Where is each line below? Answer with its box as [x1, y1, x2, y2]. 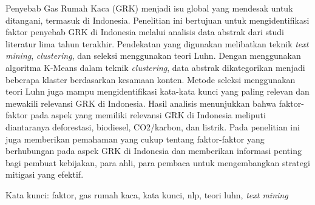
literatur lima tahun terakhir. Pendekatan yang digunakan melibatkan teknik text [5, 37, 309, 50]
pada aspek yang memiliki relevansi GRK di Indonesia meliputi [30, 109, 266, 121]
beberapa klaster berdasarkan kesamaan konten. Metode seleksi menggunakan [5, 73, 296, 86]
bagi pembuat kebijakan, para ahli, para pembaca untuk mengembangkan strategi [5, 156, 310, 169]
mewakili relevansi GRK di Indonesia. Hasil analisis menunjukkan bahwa [5, 96, 277, 109]
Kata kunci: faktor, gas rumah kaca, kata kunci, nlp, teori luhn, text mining [5, 188, 288, 201]
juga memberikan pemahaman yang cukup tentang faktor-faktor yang [5, 132, 265, 145]
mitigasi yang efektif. [5, 168, 84, 181]
